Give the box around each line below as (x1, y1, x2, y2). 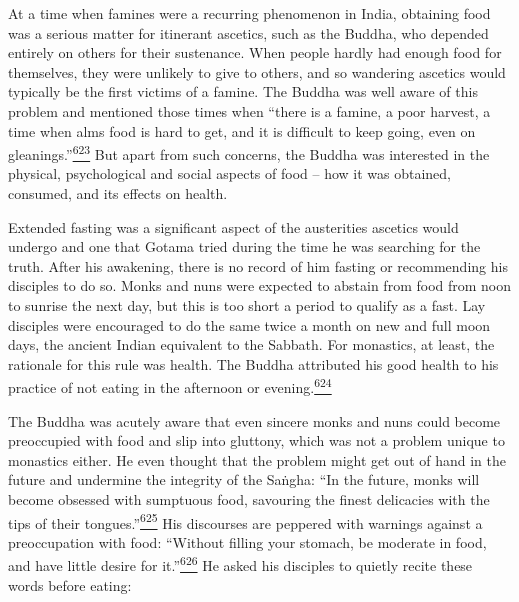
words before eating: (8, 574, 132, 595)
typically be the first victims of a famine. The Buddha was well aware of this (8, 81, 478, 102)
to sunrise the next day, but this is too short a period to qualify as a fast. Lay (8, 294, 486, 315)
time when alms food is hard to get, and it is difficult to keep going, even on (8, 120, 476, 141)
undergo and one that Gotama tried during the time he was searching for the (8, 236, 481, 257)
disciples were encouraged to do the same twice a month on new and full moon (8, 314, 491, 335)
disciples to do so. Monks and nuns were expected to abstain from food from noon (8, 275, 512, 296)
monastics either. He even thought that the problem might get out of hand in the (8, 449, 507, 470)
